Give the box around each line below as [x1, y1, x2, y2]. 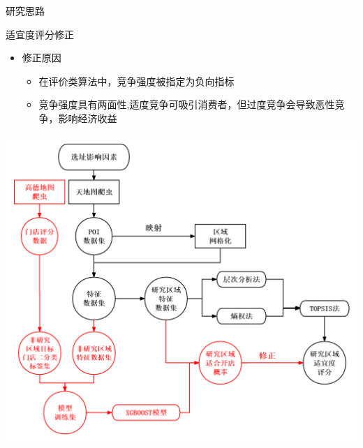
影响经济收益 [58, 110, 117, 125]
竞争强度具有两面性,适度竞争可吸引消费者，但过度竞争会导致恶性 [38, 97, 335, 112]
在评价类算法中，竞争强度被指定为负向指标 [38, 73, 235, 88]
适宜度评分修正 [6, 27, 74, 41]
